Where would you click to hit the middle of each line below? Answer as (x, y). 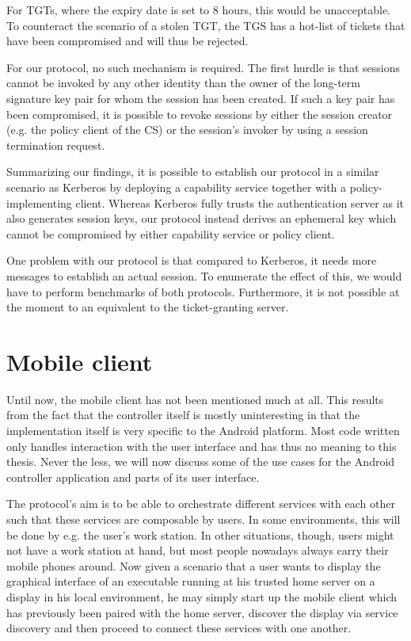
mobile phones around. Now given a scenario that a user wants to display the (194, 565)
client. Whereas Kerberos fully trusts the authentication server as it (240, 202)
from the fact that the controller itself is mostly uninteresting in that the (183, 415)
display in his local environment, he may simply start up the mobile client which (202, 596)
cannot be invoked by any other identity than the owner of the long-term (183, 83)
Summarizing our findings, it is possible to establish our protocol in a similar (193, 172)
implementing (39, 202)
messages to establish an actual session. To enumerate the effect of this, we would (204, 275)
